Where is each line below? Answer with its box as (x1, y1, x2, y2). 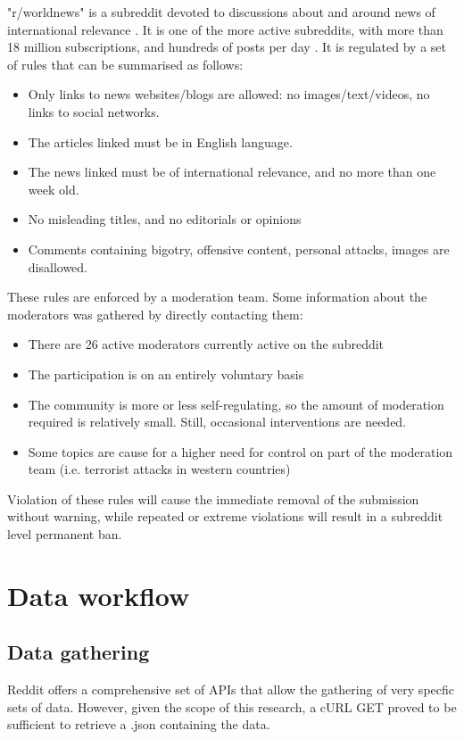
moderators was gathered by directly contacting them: (7, 304, 303, 323)
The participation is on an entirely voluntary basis (28, 364, 304, 383)
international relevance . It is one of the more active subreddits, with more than (7, 20, 443, 38)
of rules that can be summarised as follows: (7, 54, 244, 73)
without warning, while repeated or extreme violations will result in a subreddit (7, 507, 443, 526)
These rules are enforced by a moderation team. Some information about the (7, 287, 427, 306)
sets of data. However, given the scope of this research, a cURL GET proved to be (7, 697, 457, 716)
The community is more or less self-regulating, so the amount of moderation (28, 394, 444, 413)
